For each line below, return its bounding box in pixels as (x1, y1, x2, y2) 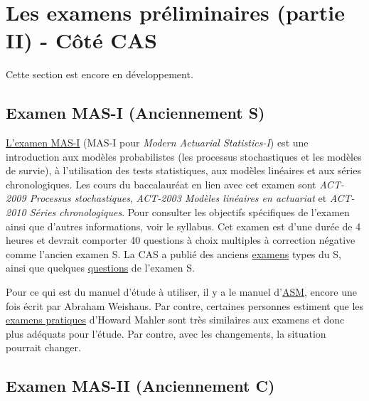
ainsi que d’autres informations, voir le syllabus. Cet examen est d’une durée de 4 (6, 218, 361, 233)
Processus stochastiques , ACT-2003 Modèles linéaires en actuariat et (29, 191, 327, 205)
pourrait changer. (6, 340, 81, 355)
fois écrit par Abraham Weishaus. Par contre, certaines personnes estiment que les (6, 298, 364, 313)
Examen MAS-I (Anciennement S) (6, 102, 265, 124)
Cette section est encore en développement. (6, 67, 193, 82)
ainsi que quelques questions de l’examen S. (6, 260, 195, 275)
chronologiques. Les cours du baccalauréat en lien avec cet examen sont (6, 176, 316, 191)
